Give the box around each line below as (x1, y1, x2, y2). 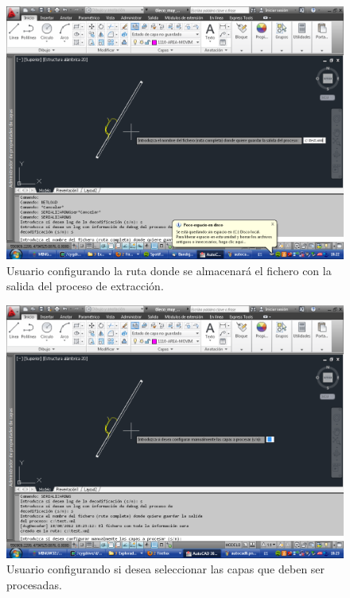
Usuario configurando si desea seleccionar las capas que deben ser (6, 561, 325, 577)
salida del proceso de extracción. (6, 278, 164, 294)
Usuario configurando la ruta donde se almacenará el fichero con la (6, 262, 332, 278)
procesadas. (6, 576, 62, 592)
